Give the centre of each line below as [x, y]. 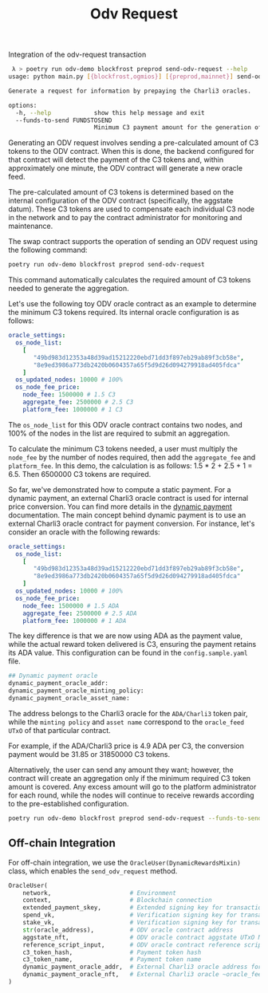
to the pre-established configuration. [69, 803]
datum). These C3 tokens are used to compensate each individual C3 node [132, 209]
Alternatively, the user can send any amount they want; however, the [121, 770]
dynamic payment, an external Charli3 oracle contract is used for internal [128, 498]
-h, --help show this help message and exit [110, 112]
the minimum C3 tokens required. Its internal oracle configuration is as [124, 313]
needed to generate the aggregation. [69, 289]
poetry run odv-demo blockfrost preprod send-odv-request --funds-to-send [135, 818]
